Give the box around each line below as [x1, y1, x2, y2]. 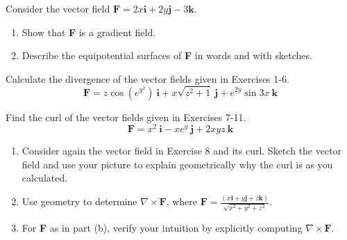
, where [166, 194, 197, 209]
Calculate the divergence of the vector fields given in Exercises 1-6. [6, 71, 289, 86]
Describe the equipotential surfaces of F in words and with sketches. [22, 48, 312, 63]
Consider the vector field [6, 1, 110, 15]
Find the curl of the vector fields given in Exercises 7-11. [6, 109, 246, 124]
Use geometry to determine [22, 194, 137, 209]
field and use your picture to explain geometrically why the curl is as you [22, 157, 333, 171]
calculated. [22, 170, 68, 185]
